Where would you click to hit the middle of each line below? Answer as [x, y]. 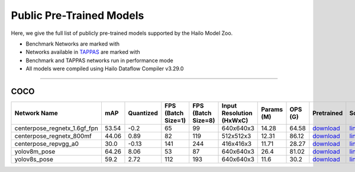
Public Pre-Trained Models [78, 15]
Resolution [237, 113]
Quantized [143, 113]
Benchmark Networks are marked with [73, 44]
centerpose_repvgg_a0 [47, 144]
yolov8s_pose [34, 160]
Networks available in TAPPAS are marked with [83, 52]
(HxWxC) [235, 121]
